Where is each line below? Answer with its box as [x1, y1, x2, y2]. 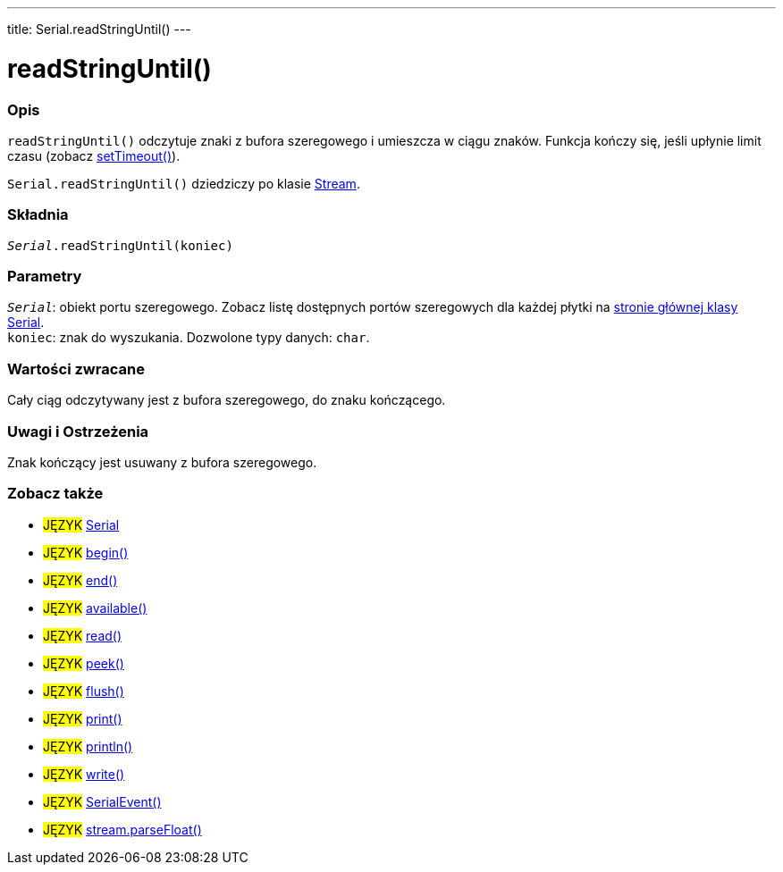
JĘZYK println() [43, 738, 133, 754]
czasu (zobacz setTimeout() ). [7, 147, 181, 163]
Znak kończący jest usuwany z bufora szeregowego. [7, 454, 317, 470]
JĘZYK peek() [43, 655, 124, 671]
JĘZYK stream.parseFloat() [43, 821, 202, 837]
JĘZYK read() [43, 627, 122, 643]
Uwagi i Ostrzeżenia [7, 422, 149, 440]
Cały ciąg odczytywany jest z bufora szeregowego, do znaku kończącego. [7, 392, 446, 408]
